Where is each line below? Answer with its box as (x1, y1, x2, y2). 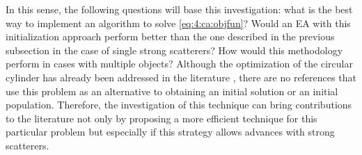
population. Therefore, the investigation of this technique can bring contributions (6, 97, 352, 112)
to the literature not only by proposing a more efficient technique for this (6, 111, 317, 125)
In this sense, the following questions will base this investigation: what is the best (6, 2, 353, 16)
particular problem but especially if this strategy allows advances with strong (6, 124, 335, 139)
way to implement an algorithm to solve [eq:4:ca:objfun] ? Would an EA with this (6, 15, 351, 30)
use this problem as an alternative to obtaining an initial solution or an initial (6, 83, 338, 98)
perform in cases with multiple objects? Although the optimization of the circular (6, 56, 353, 71)
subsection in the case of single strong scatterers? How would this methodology (6, 42, 343, 57)
